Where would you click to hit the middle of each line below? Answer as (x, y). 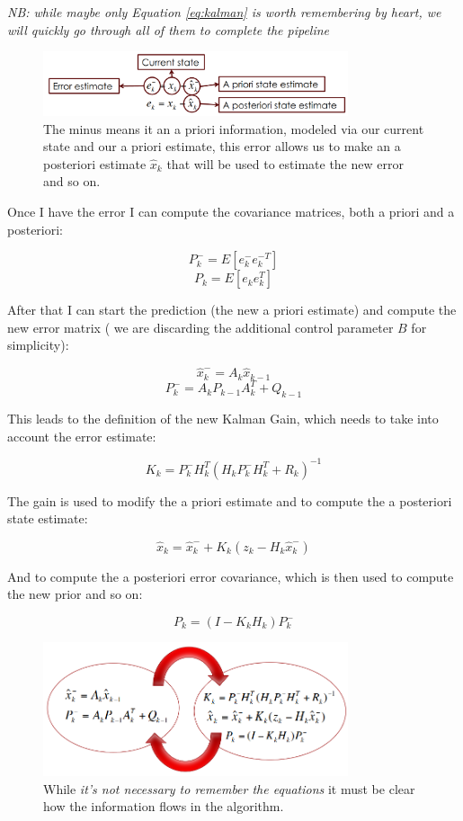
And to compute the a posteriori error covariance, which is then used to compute (231, 576)
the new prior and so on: (75, 594)
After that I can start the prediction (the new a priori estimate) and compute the (232, 310)
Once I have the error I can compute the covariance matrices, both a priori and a (231, 212)
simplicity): (38, 345)
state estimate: (48, 518)
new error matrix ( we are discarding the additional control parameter (200, 327)
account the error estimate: (82, 436)
